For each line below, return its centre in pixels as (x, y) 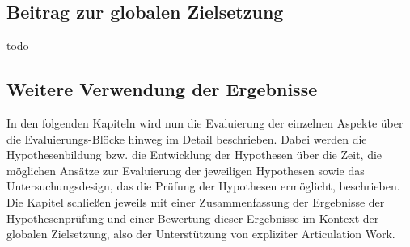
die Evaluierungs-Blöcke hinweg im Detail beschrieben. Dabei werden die (187, 138)
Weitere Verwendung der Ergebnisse (162, 89)
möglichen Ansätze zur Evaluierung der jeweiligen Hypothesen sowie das (186, 170)
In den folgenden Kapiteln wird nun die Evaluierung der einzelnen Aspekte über (205, 123)
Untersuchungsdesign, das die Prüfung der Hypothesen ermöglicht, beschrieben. (203, 186)
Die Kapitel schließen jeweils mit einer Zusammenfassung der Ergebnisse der (196, 201)
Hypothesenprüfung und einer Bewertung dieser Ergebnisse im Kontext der (193, 218)
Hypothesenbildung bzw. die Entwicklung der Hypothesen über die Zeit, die (194, 155)
